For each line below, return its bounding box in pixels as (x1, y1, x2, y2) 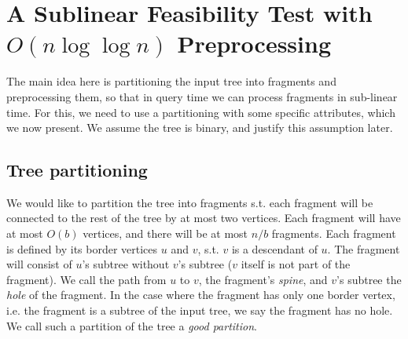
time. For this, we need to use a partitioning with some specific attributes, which (6, 104, 395, 120)
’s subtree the (336, 271, 402, 287)
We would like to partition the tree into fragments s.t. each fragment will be (6, 194, 373, 210)
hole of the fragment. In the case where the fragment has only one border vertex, (6, 286, 395, 303)
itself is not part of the (241, 256, 351, 272)
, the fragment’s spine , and (198, 271, 328, 287)
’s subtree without (82, 256, 170, 272)
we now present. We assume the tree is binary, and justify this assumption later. (6, 119, 393, 136)
